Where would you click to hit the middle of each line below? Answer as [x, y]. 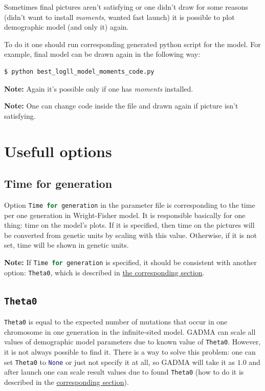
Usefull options [58, 151]
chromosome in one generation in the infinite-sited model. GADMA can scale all [130, 331]
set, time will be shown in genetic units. [67, 245]
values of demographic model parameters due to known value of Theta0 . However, [132, 342]
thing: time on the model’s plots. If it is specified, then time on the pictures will [129, 225]
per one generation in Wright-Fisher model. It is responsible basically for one [125, 215]
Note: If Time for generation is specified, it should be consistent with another [130, 262]
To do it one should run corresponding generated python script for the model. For [132, 44]
